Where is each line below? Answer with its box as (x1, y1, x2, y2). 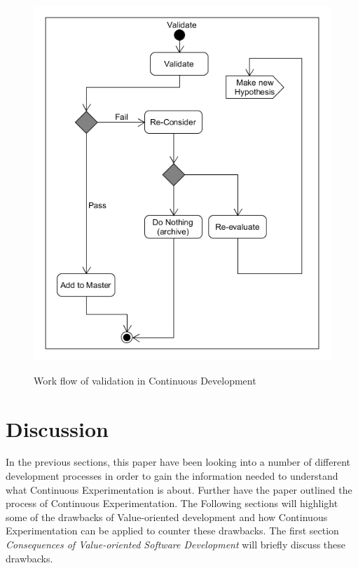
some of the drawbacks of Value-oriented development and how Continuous (6, 509, 328, 524)
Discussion (6, 414, 109, 443)
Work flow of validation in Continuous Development (34, 373, 256, 387)
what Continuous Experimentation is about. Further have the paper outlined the (6, 482, 352, 497)
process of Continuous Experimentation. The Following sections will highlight (6, 496, 338, 511)
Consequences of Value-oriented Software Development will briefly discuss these (6, 537, 346, 551)
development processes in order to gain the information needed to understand (6, 469, 338, 483)
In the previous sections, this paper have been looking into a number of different (6, 455, 351, 469)
